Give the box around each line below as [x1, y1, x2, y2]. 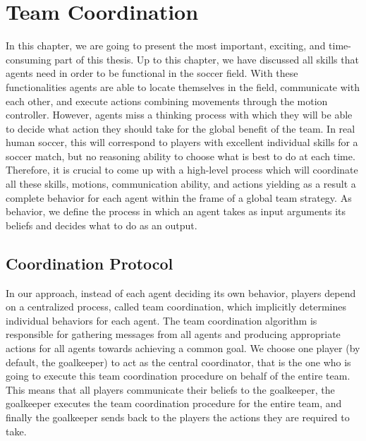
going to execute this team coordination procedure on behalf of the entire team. [6, 368, 350, 383]
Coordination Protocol [6, 252, 173, 274]
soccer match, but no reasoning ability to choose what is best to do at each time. [6, 148, 355, 163]
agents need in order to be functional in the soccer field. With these [6, 66, 298, 80]
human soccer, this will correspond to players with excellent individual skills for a [6, 135, 358, 150]
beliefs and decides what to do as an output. [6, 217, 197, 232]
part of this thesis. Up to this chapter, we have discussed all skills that [54, 52, 359, 66]
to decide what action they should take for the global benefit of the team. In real [6, 121, 355, 135]
